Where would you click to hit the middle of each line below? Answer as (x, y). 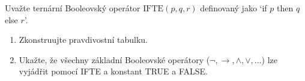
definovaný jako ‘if (234, 8)
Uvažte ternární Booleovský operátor (73, 8)
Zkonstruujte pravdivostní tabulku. (83, 40)
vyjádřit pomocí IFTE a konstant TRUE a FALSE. (113, 71)
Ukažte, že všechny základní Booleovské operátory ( (114, 59)
